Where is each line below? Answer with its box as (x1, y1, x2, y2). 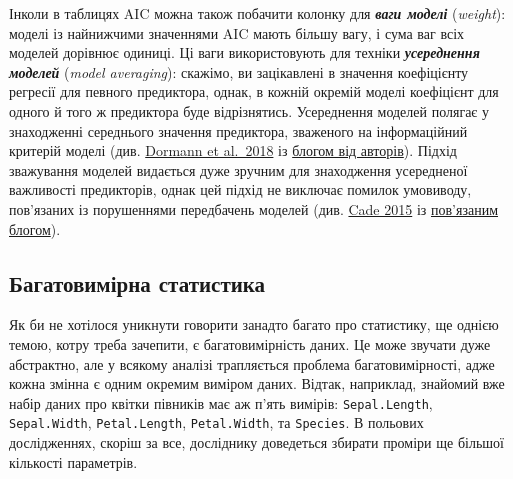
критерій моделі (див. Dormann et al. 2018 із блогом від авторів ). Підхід (9, 140, 457, 161)
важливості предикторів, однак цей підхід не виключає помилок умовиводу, (9, 179, 472, 200)
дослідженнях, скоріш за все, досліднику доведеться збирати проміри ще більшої (9, 432, 504, 453)
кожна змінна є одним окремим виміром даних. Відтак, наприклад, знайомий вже (9, 373, 505, 394)
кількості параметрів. (9, 451, 138, 472)
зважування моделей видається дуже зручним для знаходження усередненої (9, 159, 468, 180)
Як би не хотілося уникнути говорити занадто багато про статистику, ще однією (9, 314, 499, 335)
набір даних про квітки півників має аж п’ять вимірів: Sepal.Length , (9, 392, 433, 413)
